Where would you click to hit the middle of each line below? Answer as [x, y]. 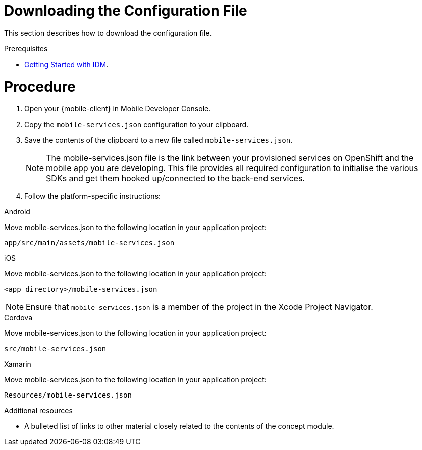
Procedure [40, 87]
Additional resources [38, 411]
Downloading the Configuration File [126, 11]
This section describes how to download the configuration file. [108, 33]
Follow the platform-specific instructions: [93, 196]
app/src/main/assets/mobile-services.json [89, 243]
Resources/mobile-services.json [68, 395]
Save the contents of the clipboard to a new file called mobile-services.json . [159, 140]
